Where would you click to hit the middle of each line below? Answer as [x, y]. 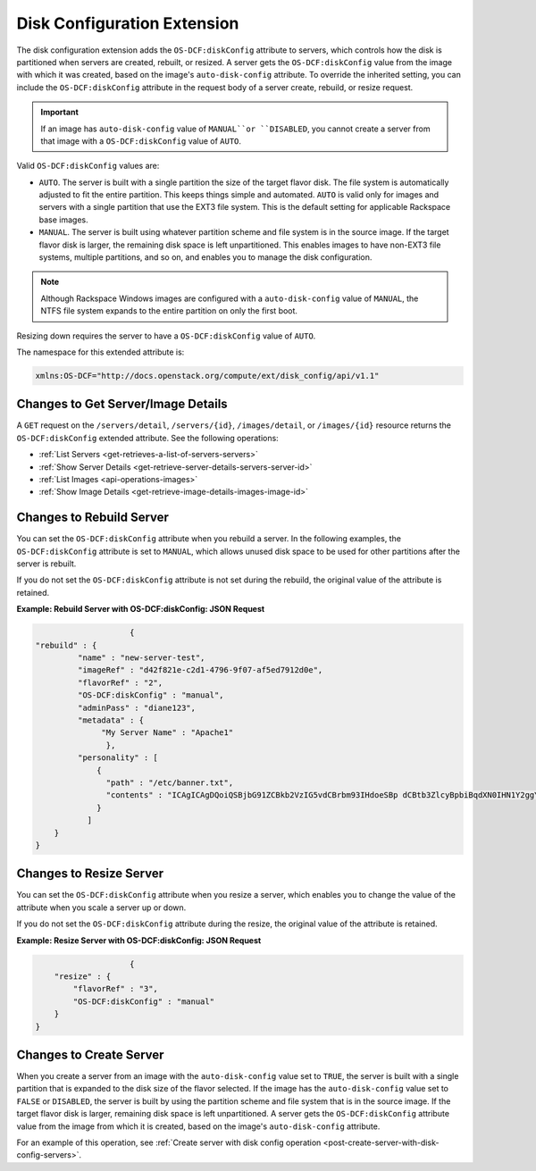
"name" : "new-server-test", [141, 658]
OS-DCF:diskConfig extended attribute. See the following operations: [147, 438]
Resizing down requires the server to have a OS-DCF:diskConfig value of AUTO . [166, 336]
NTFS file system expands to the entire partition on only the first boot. [169, 311]
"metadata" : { [111, 720]
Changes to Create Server [90, 1054]
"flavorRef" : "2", [120, 682]
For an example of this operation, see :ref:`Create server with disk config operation [169, 1142]
